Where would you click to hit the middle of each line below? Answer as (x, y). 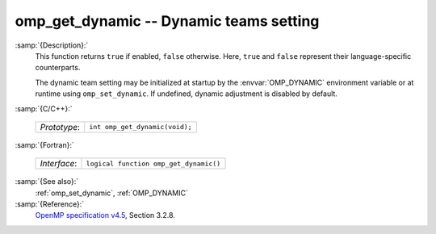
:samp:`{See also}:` (47, 182)
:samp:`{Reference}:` (50, 204)
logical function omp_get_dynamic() (153, 163)
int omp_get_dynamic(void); (141, 127)
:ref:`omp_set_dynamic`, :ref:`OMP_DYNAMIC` (112, 193)
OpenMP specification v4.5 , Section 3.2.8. (105, 215)
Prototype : (60, 127)
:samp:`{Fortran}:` (44, 144)
